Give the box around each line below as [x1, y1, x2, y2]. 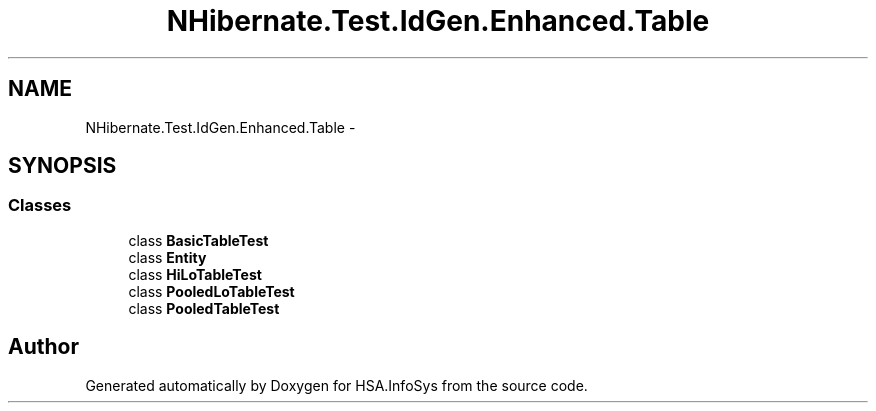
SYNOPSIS [8, 153, 117, 179]
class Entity [128, 248, 207, 266]
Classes [8, 195, 72, 216]
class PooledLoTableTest [128, 282, 295, 300]
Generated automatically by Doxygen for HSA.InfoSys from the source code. [85, 376, 588, 394]
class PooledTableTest [128, 299, 280, 317]
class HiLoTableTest [128, 265, 262, 283]
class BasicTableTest [128, 231, 269, 249]
